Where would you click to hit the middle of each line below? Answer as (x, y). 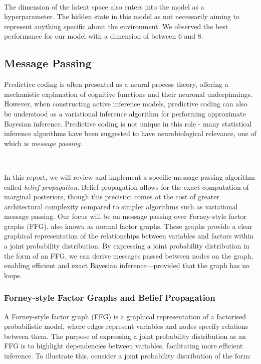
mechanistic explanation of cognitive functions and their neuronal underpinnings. (128, 94)
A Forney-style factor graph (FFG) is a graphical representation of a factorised (125, 316)
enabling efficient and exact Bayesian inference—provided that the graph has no (127, 265)
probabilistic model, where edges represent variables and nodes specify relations (126, 326)
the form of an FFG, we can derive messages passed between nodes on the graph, (129, 255)
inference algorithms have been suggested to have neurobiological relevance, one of (130, 133)
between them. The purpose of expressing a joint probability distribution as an (125, 336)
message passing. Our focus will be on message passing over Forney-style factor (125, 216)
